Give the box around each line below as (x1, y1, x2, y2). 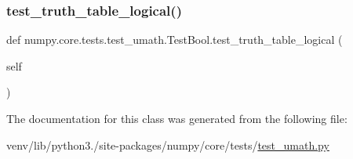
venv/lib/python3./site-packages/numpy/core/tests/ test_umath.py (6, 136, 329, 153)
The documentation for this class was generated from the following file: (6, 110, 348, 126)
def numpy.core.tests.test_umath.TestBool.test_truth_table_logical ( (6, 31, 343, 48)
